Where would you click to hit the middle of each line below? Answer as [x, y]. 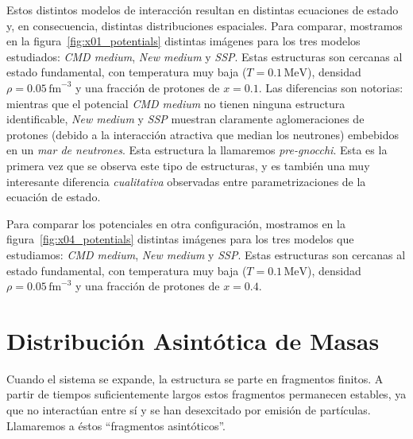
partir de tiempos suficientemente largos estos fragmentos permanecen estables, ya [206, 394]
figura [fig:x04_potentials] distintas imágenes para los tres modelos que [180, 239]
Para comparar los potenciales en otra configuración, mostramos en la [176, 223]
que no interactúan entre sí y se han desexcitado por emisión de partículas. [189, 410]
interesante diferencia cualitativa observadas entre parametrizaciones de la [186, 181]
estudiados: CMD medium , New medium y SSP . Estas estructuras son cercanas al [205, 56]
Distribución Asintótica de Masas [193, 340]
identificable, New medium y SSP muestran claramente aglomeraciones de [185, 119]
